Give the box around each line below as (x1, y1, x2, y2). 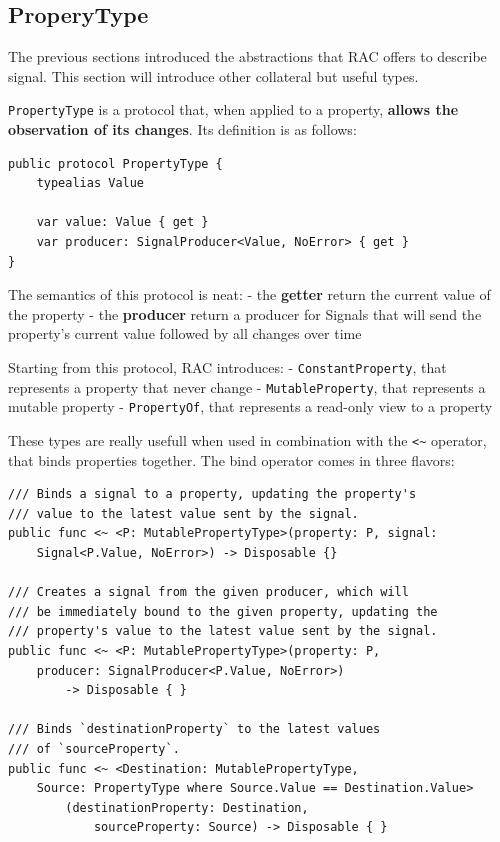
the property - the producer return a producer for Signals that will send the (8, 303, 482, 324)
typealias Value (36, 176, 145, 191)
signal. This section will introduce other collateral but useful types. (8, 65, 419, 86)
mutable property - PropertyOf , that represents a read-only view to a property (8, 396, 493, 417)
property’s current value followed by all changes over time (8, 323, 362, 344)
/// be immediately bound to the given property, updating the (8, 604, 438, 619)
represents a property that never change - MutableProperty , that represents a (8, 376, 486, 397)
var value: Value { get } (36, 215, 209, 230)
